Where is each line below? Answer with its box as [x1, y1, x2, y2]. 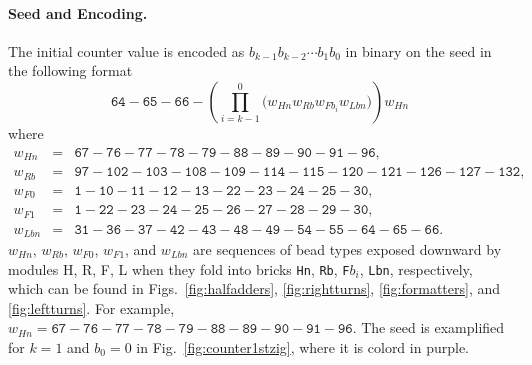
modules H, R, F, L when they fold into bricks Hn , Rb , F [8, 258, 350, 279]
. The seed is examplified [352, 317, 505, 338]
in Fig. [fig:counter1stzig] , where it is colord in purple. [136, 337, 469, 358]
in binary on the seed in [345, 40, 492, 61]
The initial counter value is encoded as [8, 40, 245, 61]
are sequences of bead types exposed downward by [193, 239, 502, 259]
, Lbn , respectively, [359, 258, 473, 279]
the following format [8, 60, 133, 81]
